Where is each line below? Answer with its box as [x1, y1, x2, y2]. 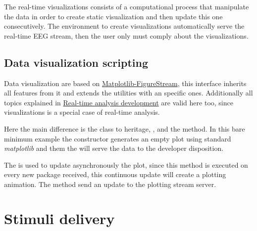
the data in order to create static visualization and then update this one [4, 11, 223, 21]
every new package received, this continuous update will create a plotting [4, 169, 226, 180]
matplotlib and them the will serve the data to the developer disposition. [4, 143, 224, 153]
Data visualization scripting [4, 54, 148, 70]
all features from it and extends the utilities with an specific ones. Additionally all [4, 88, 253, 98]
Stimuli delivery [4, 208, 115, 228]
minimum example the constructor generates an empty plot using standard [4, 133, 231, 143]
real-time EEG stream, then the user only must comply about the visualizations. [4, 30, 249, 41]
